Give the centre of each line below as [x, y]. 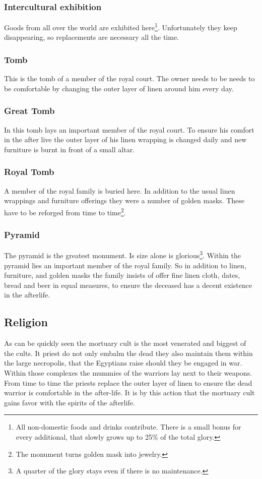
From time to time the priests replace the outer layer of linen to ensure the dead [128, 382]
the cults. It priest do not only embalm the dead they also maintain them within [128, 353]
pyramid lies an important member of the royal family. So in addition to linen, [125, 265]
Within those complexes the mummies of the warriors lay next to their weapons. [128, 372]
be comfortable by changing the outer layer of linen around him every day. [119, 88]
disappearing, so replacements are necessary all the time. [92, 37]
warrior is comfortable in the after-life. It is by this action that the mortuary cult [129, 393]
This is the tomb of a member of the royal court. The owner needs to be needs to [129, 78]
